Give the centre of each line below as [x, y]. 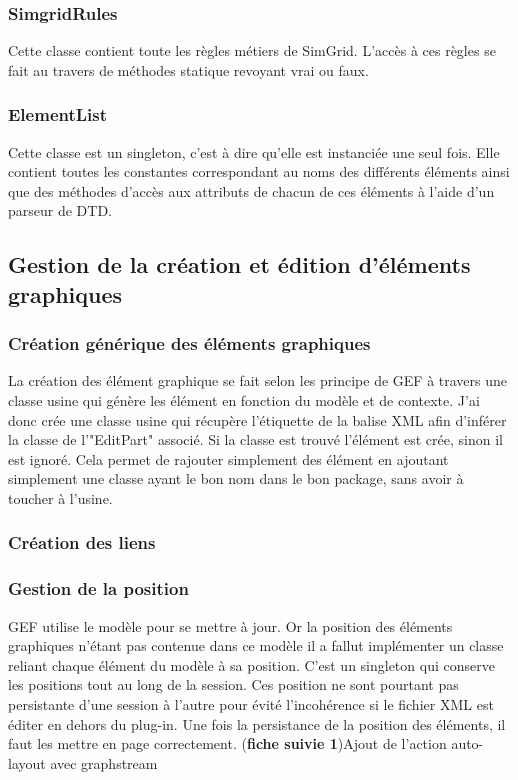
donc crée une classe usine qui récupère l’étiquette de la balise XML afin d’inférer [257, 419]
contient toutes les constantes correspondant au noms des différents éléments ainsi [259, 171]
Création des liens [82, 542]
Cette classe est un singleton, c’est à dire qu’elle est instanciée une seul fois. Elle [254, 151]
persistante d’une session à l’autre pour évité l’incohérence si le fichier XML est [251, 703]
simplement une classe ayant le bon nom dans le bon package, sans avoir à [236, 478]
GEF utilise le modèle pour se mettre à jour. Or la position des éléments [230, 625]
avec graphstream [104, 762]
